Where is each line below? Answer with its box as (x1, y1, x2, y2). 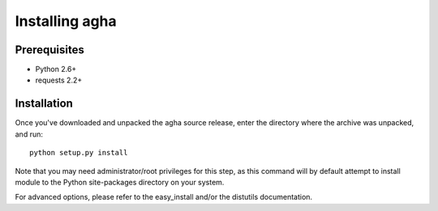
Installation (15, 97, 73, 111)
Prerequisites (15, 43, 84, 57)
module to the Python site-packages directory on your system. (15, 177, 225, 187)
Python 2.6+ (35, 65, 77, 74)
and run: (15, 129, 44, 139)
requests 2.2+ (35, 75, 83, 85)
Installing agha (15, 12, 117, 30)
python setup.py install (29, 148, 128, 158)
